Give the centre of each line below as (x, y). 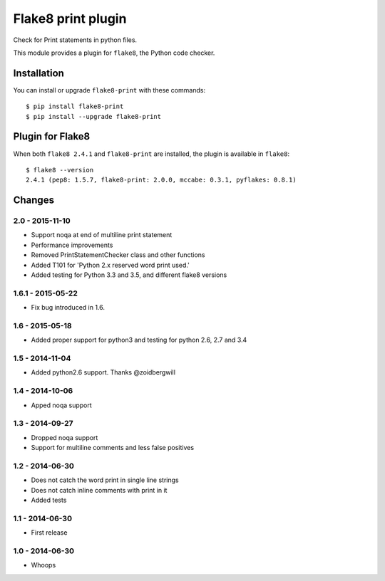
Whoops (43, 565)
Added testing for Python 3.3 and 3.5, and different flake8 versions (129, 275)
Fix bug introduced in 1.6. (68, 308)
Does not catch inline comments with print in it (99, 490)
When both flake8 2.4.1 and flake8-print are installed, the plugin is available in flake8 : (152, 154)
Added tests (49, 500)
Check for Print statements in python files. (75, 40)
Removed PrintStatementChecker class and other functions (118, 255)
